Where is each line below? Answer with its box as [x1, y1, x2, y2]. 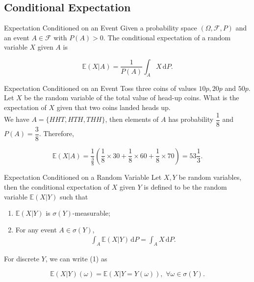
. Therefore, [39, 128, 74, 139]
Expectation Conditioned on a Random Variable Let [4, 172, 162, 182]
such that [59, 191, 88, 201]
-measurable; [72, 208, 110, 218]
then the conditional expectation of [4, 182, 110, 192]
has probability [168, 114, 214, 124]
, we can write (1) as [45, 254, 107, 264]
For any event [15, 224, 57, 234]
